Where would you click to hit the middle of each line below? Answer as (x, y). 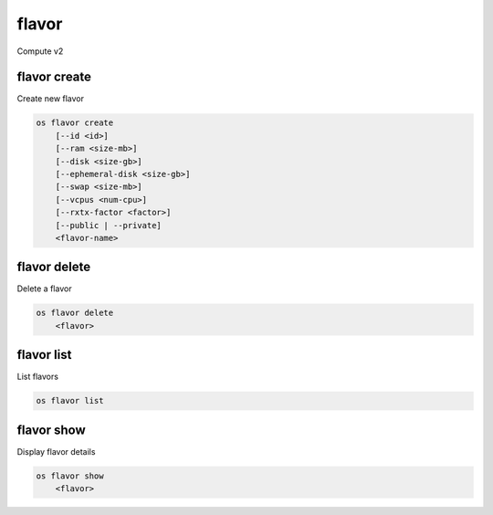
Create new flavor (51, 99)
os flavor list (70, 401)
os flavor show (70, 476)
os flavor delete (75, 313)
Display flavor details (56, 451)
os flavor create (75, 123)
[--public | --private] (108, 225)
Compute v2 (40, 51)
